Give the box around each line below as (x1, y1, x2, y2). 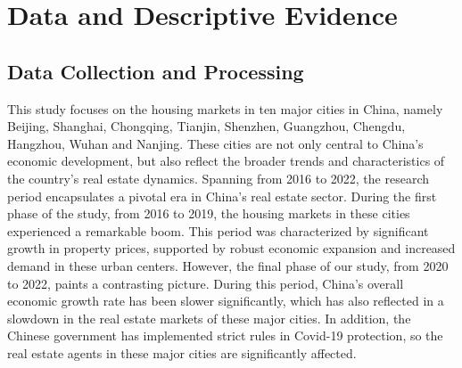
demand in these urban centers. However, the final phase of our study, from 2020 (7, 256, 449, 274)
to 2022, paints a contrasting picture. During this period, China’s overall (7, 274, 404, 292)
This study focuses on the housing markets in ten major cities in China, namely (7, 99, 443, 118)
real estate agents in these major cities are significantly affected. (7, 343, 357, 362)
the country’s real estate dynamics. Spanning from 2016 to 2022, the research (7, 168, 429, 187)
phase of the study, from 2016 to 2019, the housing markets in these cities (7, 204, 410, 223)
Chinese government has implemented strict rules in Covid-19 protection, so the (7, 326, 443, 345)
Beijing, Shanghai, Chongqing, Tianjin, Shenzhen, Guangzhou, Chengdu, (7, 117, 406, 135)
